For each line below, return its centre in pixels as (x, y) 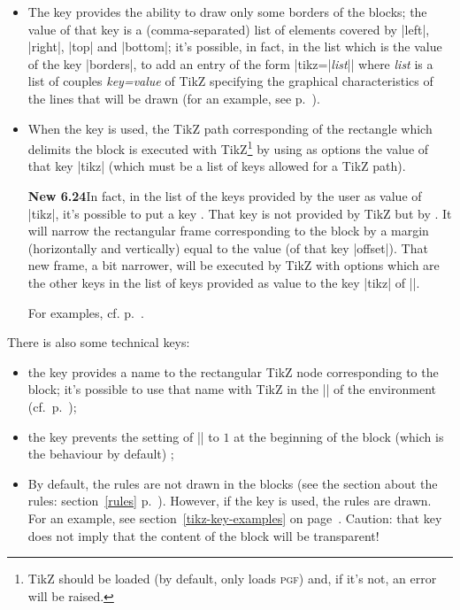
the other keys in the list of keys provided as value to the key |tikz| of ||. (224, 282)
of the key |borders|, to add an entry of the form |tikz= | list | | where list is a (230, 63)
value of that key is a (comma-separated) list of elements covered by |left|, (229, 29)
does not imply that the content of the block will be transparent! (203, 535)
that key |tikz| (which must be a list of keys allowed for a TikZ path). (217, 166)
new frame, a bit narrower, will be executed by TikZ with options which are (234, 265)
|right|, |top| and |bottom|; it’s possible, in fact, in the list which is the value (235, 46)
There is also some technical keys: (99, 342)
